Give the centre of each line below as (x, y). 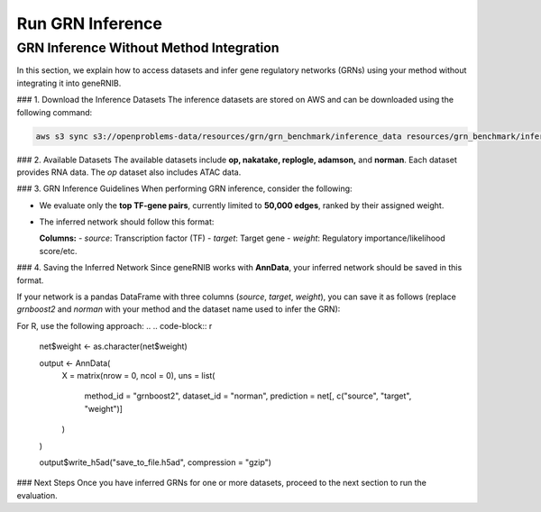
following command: (55, 112)
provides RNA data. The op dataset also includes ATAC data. (129, 172)
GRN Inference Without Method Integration (148, 48)
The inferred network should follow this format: (127, 222)
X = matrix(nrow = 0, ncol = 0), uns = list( (138, 375)
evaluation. (37, 495)
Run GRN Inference (89, 23)
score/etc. (58, 251)
